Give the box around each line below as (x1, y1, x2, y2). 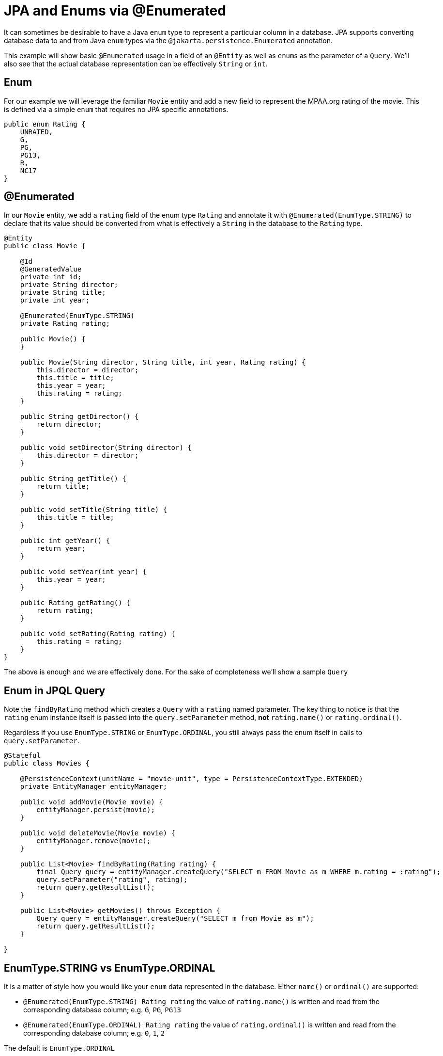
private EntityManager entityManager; (20, 783, 168, 791)
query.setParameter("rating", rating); (36, 876, 188, 884)
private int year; (20, 296, 90, 304)
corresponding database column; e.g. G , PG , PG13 (23, 1006, 181, 1014)
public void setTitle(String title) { (20, 506, 168, 514)
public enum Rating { (4, 120, 86, 128)
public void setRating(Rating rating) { (20, 630, 176, 638)
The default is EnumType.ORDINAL (4, 1044, 115, 1053)
